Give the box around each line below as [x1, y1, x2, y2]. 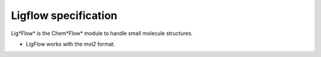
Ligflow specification [11, 9, 118, 22]
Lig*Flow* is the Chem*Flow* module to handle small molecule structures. [11, 30, 193, 37]
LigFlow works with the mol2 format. [26, 40, 115, 47]
